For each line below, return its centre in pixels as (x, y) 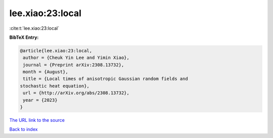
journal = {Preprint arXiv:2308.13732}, (74, 65)
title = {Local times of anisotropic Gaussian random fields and (105, 79)
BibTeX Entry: (24, 37)
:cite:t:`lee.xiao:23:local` (34, 28)
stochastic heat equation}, (55, 86)
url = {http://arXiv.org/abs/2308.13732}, (76, 93)
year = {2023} (40, 100)
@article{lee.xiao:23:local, (56, 51)
